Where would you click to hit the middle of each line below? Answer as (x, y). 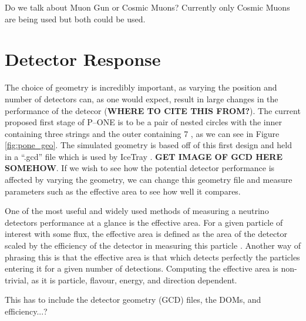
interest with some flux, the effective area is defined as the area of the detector (146, 234)
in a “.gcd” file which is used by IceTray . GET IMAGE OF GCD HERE (144, 156)
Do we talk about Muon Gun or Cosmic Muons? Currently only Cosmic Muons (147, 7)
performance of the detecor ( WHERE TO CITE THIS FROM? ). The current (153, 110)
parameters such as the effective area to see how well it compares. (123, 191)
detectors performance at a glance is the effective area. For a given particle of (144, 222)
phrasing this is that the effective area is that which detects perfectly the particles (152, 257)
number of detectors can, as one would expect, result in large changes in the (142, 98)
